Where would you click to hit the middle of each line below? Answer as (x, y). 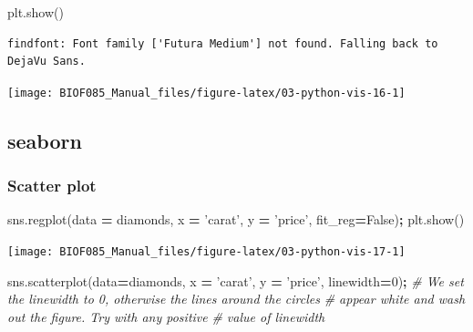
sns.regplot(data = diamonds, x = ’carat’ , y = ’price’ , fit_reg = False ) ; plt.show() (236, 219)
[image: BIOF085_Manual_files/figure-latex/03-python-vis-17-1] (206, 252)
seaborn (45, 140)
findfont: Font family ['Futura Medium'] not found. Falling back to (223, 43)
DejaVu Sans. (46, 62)
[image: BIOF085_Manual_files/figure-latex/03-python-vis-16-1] (206, 93)
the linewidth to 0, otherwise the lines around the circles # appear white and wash (236, 299)
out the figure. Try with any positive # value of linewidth (166, 316)
